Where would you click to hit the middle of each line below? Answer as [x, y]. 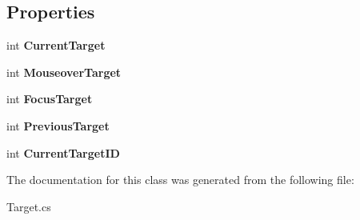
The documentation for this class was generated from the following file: [180, 180]
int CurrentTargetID [63, 152]
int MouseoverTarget [64, 72]
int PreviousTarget [58, 125]
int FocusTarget [50, 99]
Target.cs [29, 206]
